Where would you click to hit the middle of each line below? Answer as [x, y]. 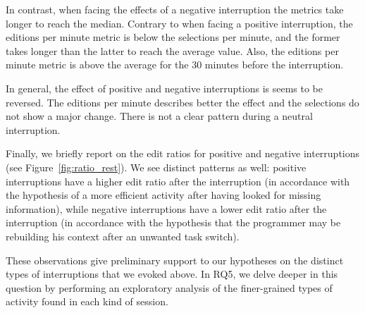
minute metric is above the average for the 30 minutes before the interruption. [175, 65]
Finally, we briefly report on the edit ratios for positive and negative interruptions [183, 153]
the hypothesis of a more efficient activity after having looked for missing [163, 195]
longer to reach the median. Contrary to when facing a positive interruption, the [179, 23]
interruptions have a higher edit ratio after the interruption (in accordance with [178, 181]
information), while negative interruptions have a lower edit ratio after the [166, 208]
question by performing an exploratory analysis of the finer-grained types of [169, 287]
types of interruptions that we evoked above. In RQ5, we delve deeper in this [172, 274]
